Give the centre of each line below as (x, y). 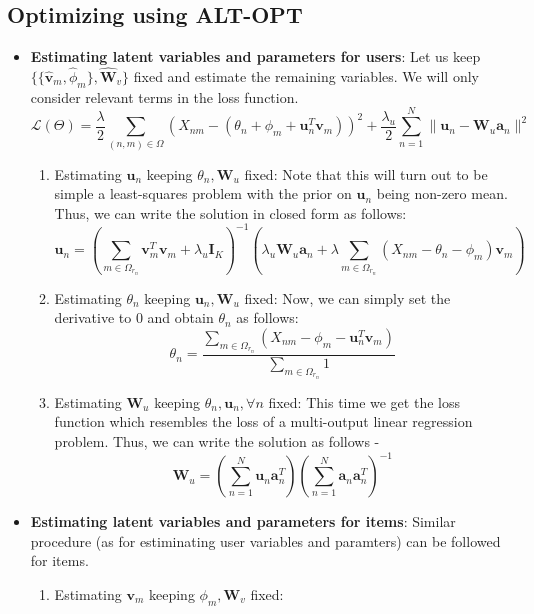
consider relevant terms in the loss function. (164, 96)
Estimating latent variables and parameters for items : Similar (243, 521)
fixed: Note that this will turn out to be (366, 173)
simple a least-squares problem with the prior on (203, 193)
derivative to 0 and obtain (134, 317)
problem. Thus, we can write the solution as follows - (217, 441)
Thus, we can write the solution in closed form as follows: (230, 212)
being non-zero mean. (442, 193)
